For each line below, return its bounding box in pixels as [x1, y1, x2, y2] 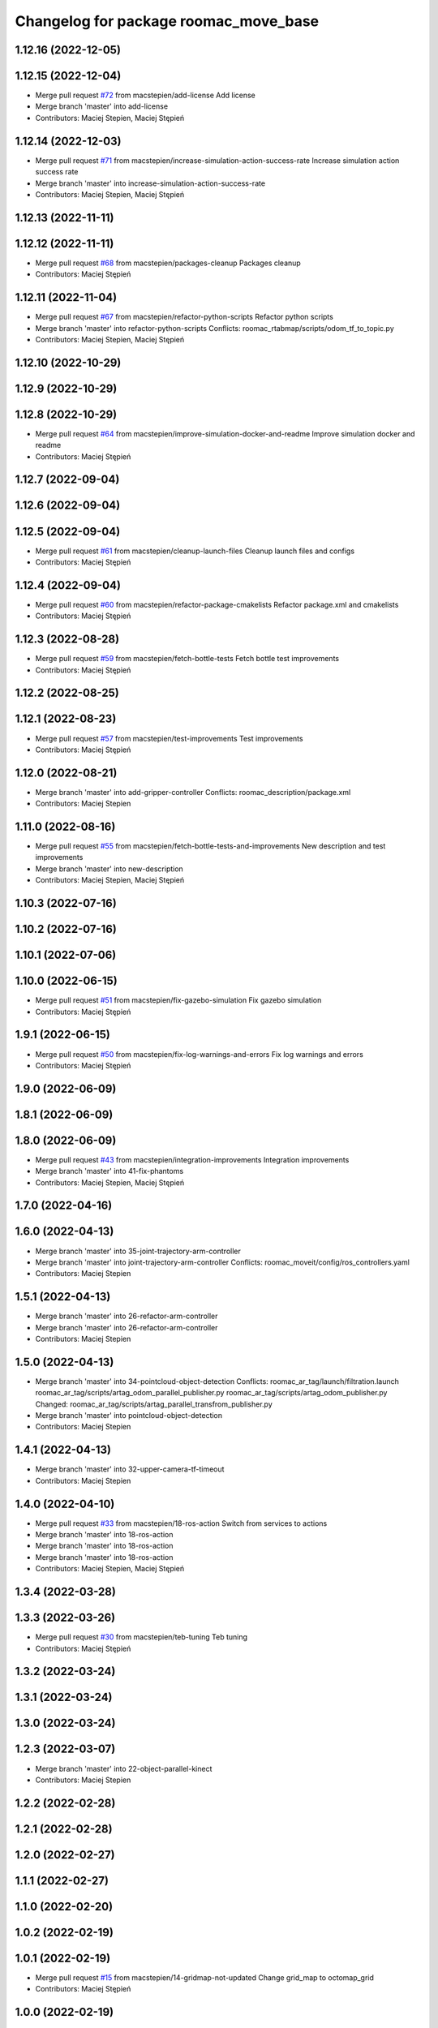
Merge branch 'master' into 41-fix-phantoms [35, 1167, 184, 1176]
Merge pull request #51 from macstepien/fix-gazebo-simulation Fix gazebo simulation [35, 995, 322, 1005]
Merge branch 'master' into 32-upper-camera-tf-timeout [35, 1464, 225, 1474]
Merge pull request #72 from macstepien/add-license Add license [35, 90, 255, 101]
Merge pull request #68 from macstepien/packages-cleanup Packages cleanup [35, 258, 302, 268]
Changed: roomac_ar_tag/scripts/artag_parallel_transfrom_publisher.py [35, 1399, 273, 1409]
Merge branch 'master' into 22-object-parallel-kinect [35, 1764, 213, 1773]
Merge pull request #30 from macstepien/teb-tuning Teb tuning [35, 1632, 247, 1642]
